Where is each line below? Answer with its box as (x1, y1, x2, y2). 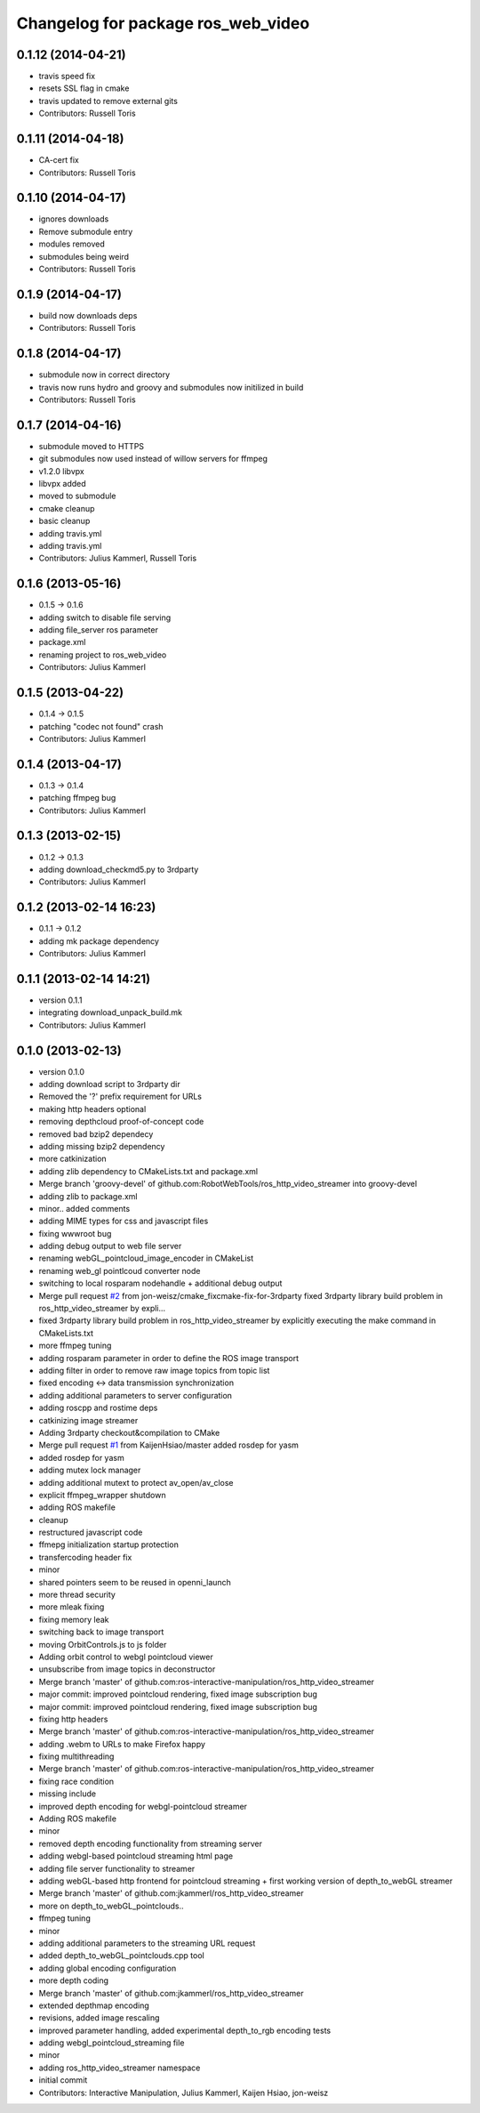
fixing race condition (38, 1776, 115, 1786)
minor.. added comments (38, 1203, 131, 1214)
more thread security (38, 1589, 116, 1601)
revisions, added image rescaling (38, 2012, 160, 2023)
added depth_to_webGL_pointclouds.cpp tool (38, 1950, 204, 1961)
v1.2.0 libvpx (38, 465, 84, 476)
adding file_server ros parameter (38, 625, 159, 635)
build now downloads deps (38, 310, 138, 320)
